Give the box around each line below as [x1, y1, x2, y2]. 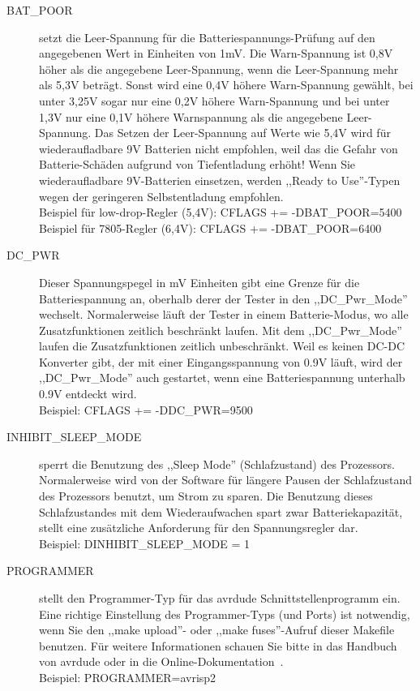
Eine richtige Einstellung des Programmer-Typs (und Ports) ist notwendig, [39, 605, 410, 622]
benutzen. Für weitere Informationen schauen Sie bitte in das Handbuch [39, 637, 397, 654]
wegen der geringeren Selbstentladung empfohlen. [39, 187, 284, 204]
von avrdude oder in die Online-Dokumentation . [39, 653, 284, 670]
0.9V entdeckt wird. [39, 385, 137, 402]
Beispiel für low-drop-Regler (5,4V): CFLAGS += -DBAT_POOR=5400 [39, 204, 402, 221]
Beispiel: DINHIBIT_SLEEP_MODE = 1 [39, 534, 251, 552]
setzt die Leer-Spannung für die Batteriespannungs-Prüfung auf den [39, 28, 375, 45]
